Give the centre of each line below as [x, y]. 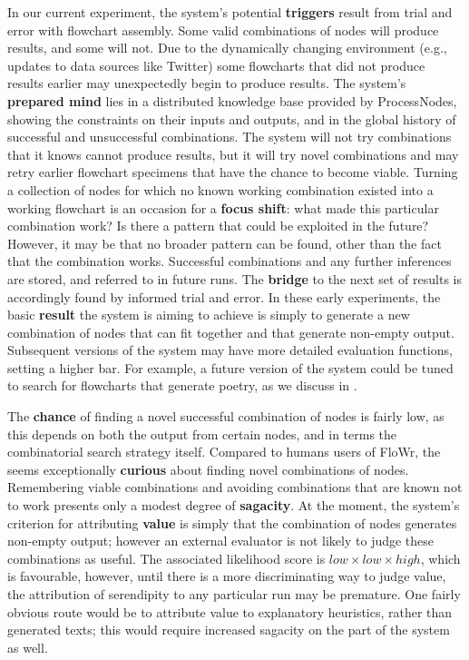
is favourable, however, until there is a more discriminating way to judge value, [227, 576]
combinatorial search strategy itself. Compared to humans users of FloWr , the [224, 452]
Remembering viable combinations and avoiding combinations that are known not [235, 487]
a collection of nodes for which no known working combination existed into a [220, 189]
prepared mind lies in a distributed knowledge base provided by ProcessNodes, [232, 100]
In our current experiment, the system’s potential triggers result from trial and [230, 12]
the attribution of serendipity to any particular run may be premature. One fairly [234, 594]
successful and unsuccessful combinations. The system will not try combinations [230, 137]
